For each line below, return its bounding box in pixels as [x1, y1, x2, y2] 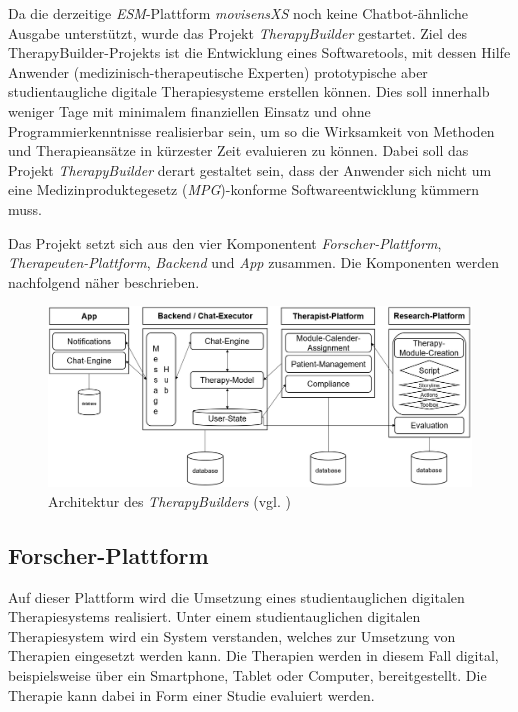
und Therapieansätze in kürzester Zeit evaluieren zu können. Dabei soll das [8, 140, 469, 161]
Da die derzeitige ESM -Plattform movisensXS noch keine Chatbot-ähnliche [8, 3, 469, 23]
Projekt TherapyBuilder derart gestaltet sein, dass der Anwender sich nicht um [8, 159, 492, 180]
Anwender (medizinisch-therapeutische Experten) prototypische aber [8, 61, 428, 82]
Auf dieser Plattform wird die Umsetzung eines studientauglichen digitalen [8, 586, 465, 607]
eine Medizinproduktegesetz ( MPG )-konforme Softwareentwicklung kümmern [8, 179, 480, 200]
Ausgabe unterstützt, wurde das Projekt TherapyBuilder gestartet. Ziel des [8, 22, 468, 43]
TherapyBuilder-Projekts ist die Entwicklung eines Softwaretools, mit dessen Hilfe [8, 42, 511, 63]
